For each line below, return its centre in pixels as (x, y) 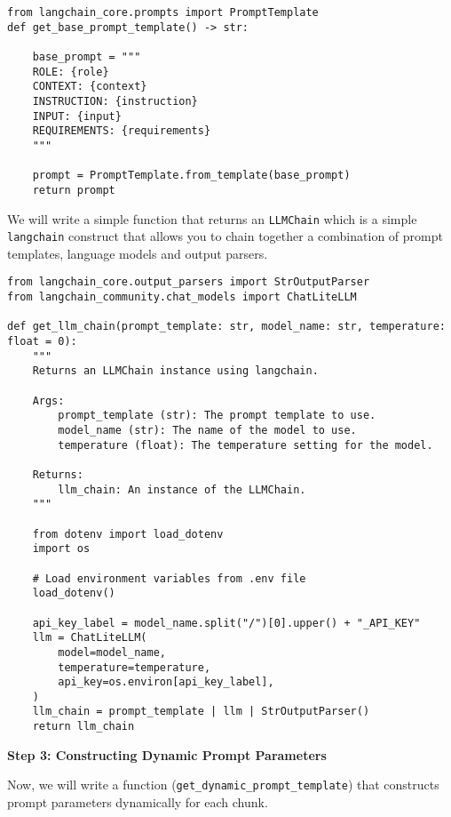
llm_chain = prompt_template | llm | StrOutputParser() (201, 712)
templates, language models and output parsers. (138, 253)
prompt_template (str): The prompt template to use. (217, 416)
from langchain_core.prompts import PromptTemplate (163, 12)
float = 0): (42, 342)
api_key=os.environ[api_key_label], (166, 682)
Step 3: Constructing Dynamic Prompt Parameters (167, 754)
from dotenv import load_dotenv (128, 534)
